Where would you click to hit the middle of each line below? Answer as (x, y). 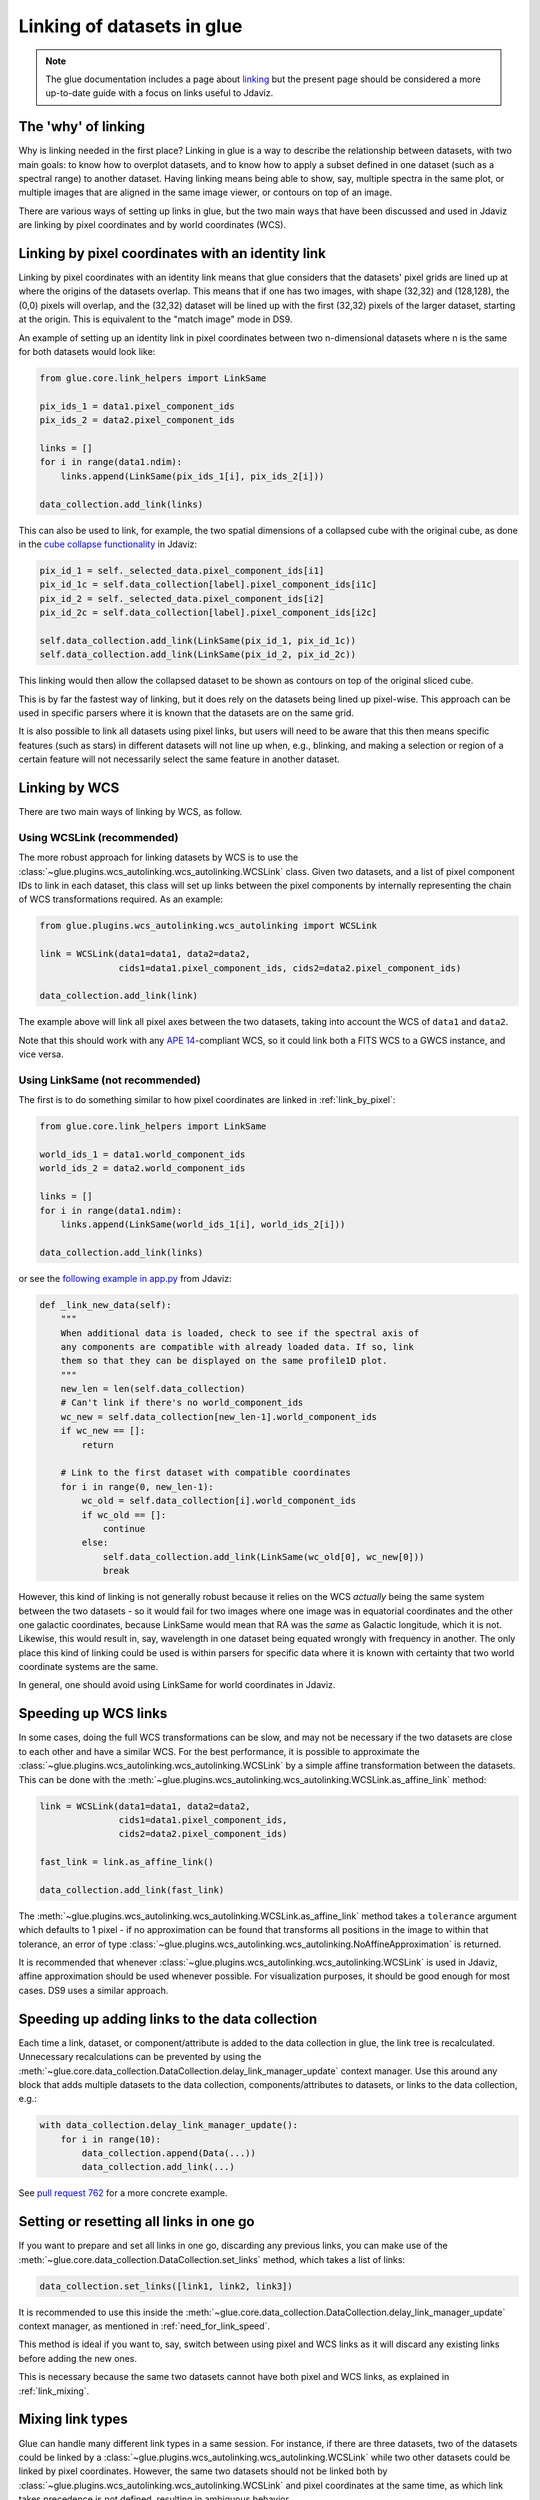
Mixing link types (73, 2419)
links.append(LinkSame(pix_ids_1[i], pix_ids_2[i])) (192, 476)
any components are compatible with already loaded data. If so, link (237, 1346)
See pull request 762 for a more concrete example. (123, 2193)
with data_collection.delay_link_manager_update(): (169, 2125)
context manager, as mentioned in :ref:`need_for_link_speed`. (144, 2326)
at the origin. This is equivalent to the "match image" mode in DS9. (155, 319)
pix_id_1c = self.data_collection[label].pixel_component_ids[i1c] (208, 584)
